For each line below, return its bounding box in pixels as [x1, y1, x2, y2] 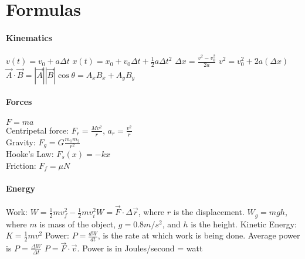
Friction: [6, 159, 36, 171]
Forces [6, 96, 32, 108]
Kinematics [6, 31, 52, 43]
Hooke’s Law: [6, 147, 54, 159]
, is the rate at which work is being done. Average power [97, 229, 300, 241]
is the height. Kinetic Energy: [191, 217, 297, 230]
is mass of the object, [39, 217, 116, 230]
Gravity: [6, 135, 36, 148]
